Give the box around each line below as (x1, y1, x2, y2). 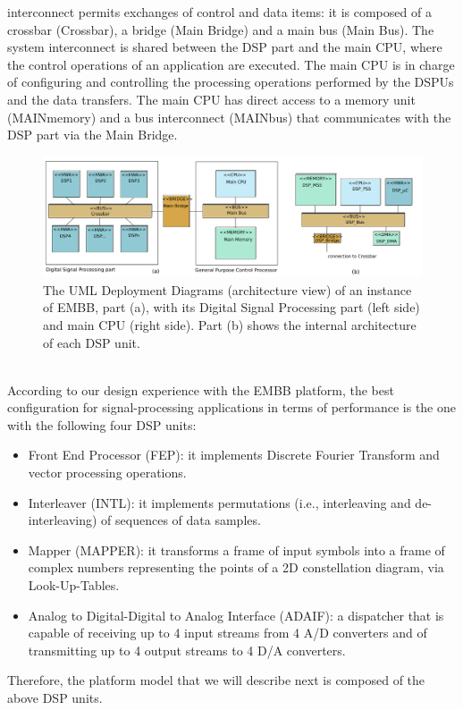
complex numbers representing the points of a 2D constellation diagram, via (28, 558, 444, 577)
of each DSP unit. (43, 333, 140, 351)
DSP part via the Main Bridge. (7, 125, 178, 144)
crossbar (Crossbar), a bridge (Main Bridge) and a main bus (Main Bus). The (7, 20, 434, 38)
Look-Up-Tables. (28, 576, 120, 595)
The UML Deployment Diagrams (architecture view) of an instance (43, 280, 412, 299)
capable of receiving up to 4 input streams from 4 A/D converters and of (28, 623, 427, 642)
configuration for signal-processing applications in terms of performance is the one (7, 398, 456, 417)
